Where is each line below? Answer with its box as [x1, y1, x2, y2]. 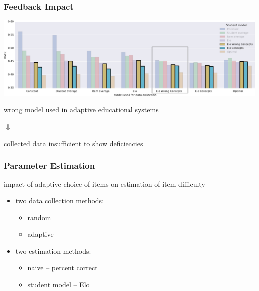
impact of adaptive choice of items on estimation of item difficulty [4, 179, 205, 189]
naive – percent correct [27, 262, 98, 273]
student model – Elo [27, 279, 90, 289]
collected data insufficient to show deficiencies [4, 138, 143, 148]
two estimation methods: [15, 245, 91, 256]
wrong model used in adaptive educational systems [4, 104, 159, 115]
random [27, 212, 51, 222]
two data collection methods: [15, 195, 104, 205]
